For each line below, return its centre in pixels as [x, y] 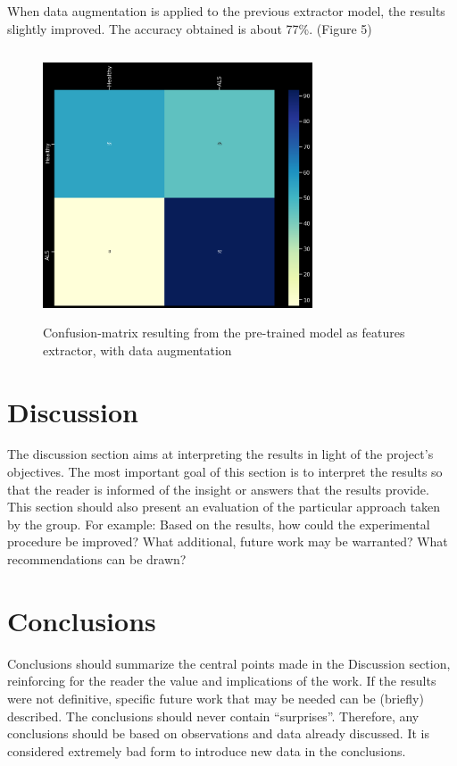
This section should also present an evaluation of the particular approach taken [224, 507]
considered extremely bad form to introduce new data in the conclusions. [207, 750]
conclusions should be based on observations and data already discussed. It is [218, 733]
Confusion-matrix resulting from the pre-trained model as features [224, 333]
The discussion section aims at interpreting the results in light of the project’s [220, 454]
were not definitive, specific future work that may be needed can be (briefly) [216, 698]
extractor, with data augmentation [137, 350]
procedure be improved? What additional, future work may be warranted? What [228, 541]
